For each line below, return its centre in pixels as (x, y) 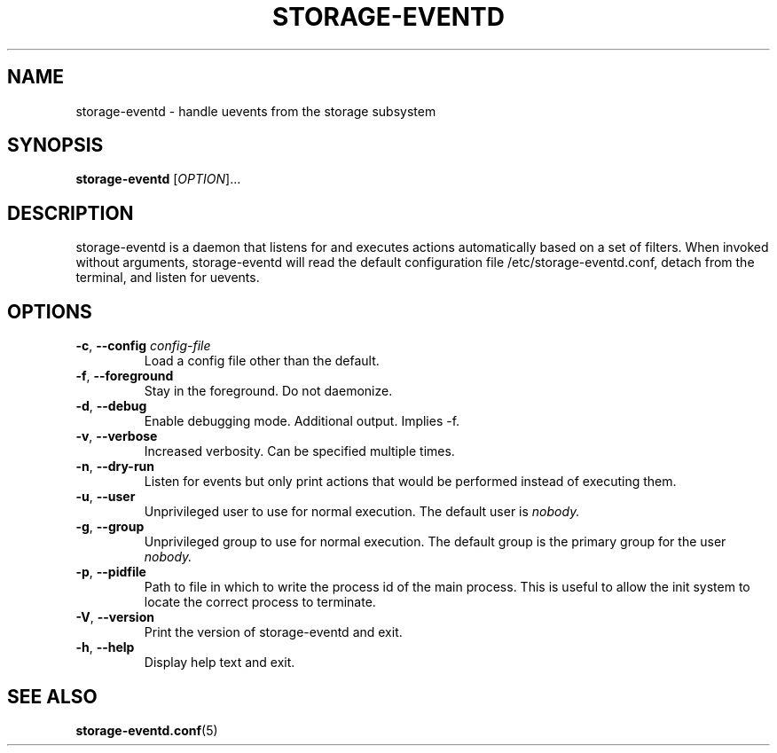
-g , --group (110, 527)
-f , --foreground (125, 376)
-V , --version (115, 617)
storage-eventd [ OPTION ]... (158, 179)
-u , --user (106, 497)
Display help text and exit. (220, 663)
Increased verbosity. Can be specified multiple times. (299, 451)
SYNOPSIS (55, 145)
